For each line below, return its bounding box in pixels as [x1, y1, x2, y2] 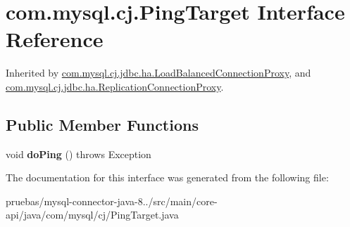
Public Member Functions [6, 113, 199, 135]
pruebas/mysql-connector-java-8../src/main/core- [6, 193, 218, 208]
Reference [6, 25, 104, 53]
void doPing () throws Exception [6, 146, 151, 161]
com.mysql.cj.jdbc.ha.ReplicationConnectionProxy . [6, 79, 224, 93]
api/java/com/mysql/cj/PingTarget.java [6, 207, 179, 222]
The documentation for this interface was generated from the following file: [6, 170, 329, 185]
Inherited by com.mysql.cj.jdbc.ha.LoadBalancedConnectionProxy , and [6, 65, 311, 80]
